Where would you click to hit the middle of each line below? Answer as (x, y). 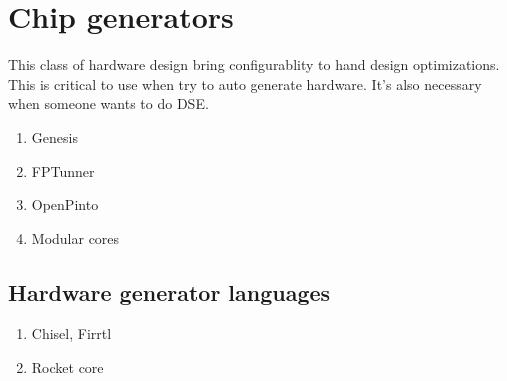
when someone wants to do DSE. (108, 103)
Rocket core (67, 367)
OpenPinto (65, 204)
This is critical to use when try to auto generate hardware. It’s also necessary (245, 83)
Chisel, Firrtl (71, 333)
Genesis (54, 136)
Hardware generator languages (169, 291)
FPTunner (63, 170)
